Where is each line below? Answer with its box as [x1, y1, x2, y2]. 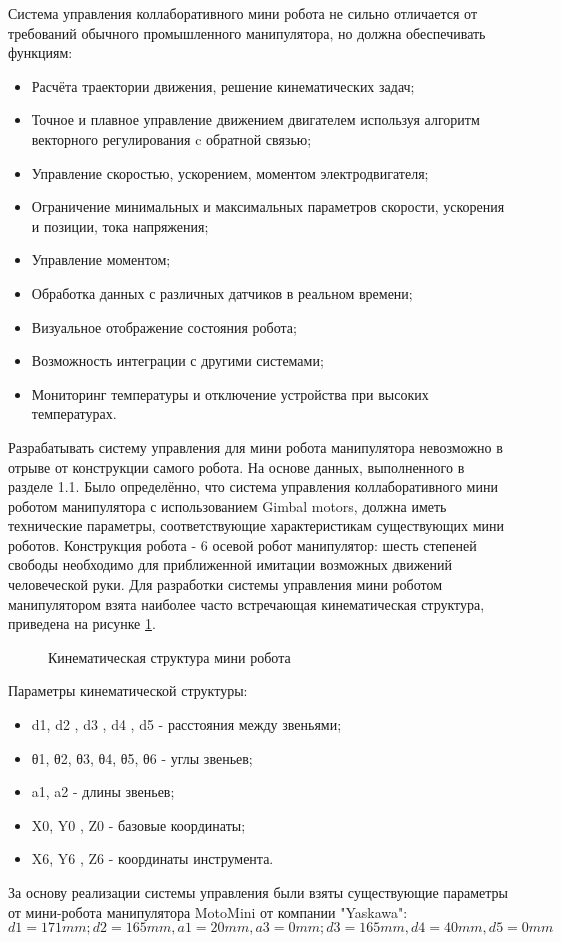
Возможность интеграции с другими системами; [31, 350, 324, 371]
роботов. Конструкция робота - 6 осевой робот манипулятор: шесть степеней [8, 534, 477, 555]
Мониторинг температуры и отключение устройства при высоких [31, 383, 429, 404]
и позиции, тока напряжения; [31, 215, 209, 236]
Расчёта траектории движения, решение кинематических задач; [31, 75, 415, 96]
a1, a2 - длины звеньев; [31, 781, 175, 802]
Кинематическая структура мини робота [48, 646, 291, 667]
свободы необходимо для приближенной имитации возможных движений [8, 554, 452, 575]
